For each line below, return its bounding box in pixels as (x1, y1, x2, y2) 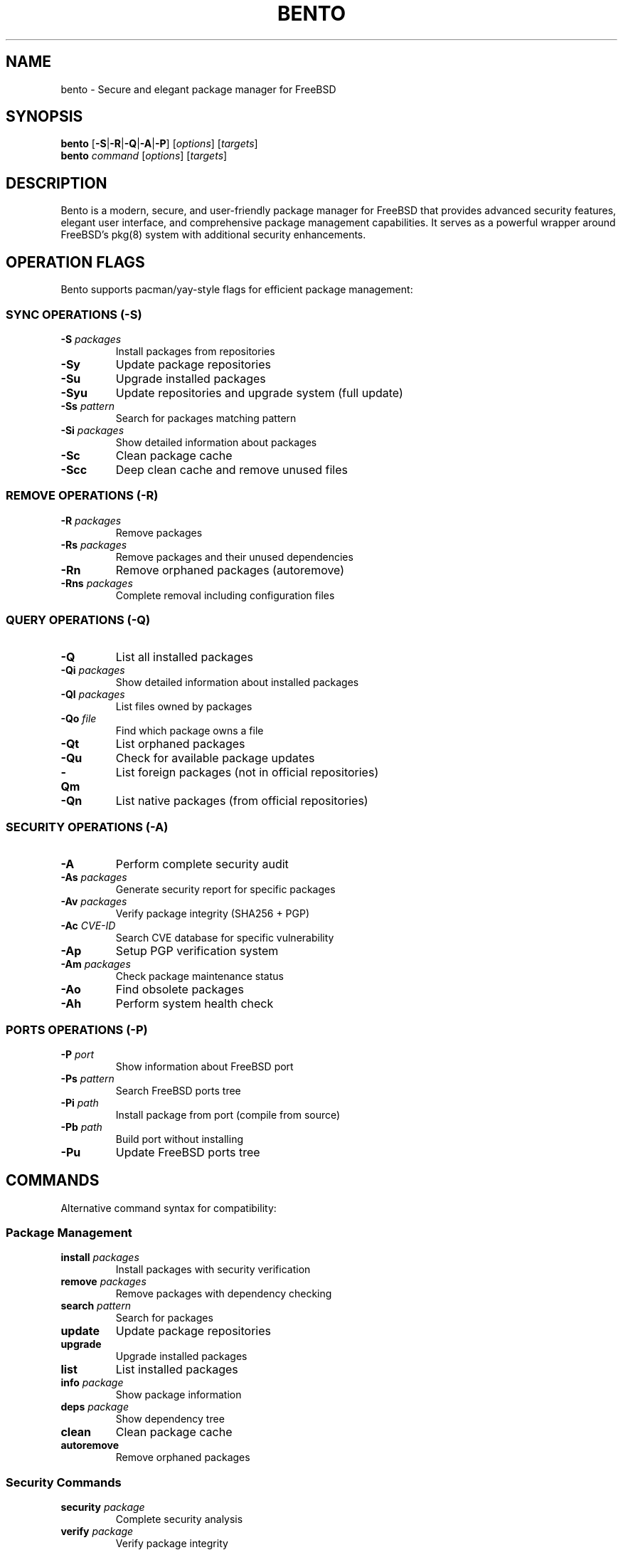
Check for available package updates (115, 751, 315, 766)
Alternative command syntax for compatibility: (60, 1201, 277, 1214)
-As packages (60, 871, 127, 884)
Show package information (115, 1388, 242, 1401)
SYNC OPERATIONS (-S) (6, 307, 142, 322)
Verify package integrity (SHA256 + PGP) (115, 907, 310, 920)
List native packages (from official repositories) (115, 794, 368, 808)
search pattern (60, 1299, 132, 1312)
